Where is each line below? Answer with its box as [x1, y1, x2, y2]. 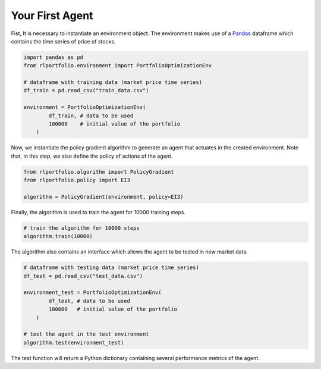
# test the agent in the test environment [23, 331, 149, 337]
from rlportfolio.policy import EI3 [23, 177, 131, 184]
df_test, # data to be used [48, 298, 131, 304]
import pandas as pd [23, 54, 83, 61]
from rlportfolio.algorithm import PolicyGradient [23, 168, 175, 175]
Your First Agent [11, 9, 93, 22]
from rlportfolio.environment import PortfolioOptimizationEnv [23, 62, 212, 69]
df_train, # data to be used [48, 112, 134, 119]
